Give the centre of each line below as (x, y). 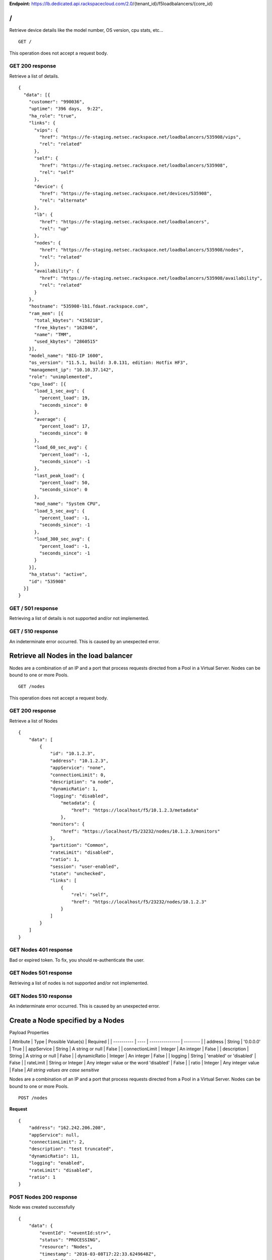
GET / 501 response (33, 608)
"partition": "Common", (79, 845)
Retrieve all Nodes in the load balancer (71, 656)
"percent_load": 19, (65, 398)
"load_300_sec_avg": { (62, 539)
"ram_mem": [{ (46, 313)
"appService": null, (54, 1135)
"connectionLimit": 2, (57, 1142)
